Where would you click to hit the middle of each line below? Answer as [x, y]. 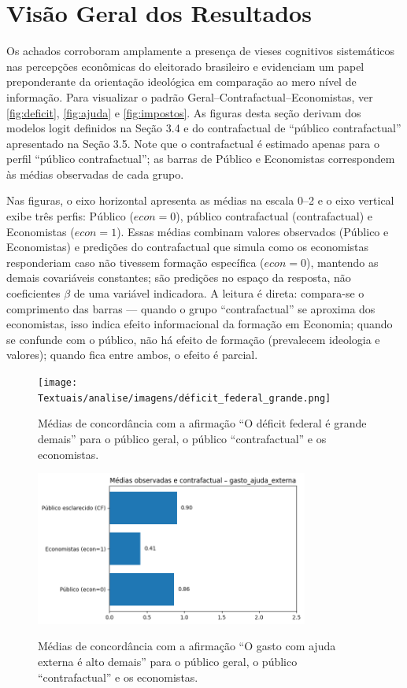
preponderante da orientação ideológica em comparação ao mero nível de [181, 81]
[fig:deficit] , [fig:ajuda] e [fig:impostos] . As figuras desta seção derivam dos [184, 112]
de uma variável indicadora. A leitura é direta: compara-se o [219, 293]
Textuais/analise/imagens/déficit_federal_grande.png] [185, 398]
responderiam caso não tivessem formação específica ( [135, 262]
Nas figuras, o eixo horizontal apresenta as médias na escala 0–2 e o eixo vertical [200, 200]
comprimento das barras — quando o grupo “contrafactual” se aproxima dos [191, 308]
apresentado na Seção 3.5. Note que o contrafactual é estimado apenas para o [193, 143]
